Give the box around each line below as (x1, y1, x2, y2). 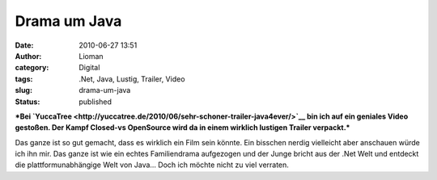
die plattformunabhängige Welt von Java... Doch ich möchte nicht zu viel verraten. (15, 160, 289, 170)
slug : (15, 86, 32, 95)
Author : (15, 51, 42, 61)
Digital (78, 63, 100, 73)
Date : (15, 40, 34, 50)
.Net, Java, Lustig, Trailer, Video (78, 73, 185, 84)
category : (15, 63, 49, 73)
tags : (15, 73, 33, 84)
